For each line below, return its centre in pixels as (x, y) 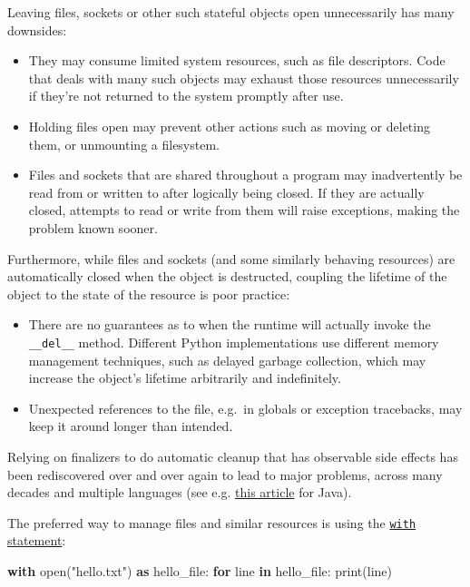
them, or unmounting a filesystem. (124, 144)
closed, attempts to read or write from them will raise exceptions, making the (244, 210)
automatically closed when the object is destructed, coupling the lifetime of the (227, 276)
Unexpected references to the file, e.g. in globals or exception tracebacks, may (245, 408)
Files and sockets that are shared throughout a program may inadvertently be (245, 175)
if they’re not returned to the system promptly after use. (186, 96)
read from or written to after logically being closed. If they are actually (226, 192)
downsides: (37, 29)
